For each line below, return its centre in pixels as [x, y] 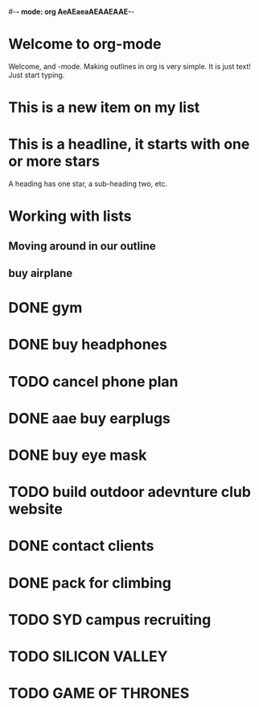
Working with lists [70, 216]
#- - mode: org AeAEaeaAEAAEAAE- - [72, 12]
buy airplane [41, 273]
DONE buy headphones [88, 345]
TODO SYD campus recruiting [110, 620]
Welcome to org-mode [85, 44]
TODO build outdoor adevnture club [130, 492]
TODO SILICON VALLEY [88, 656]
